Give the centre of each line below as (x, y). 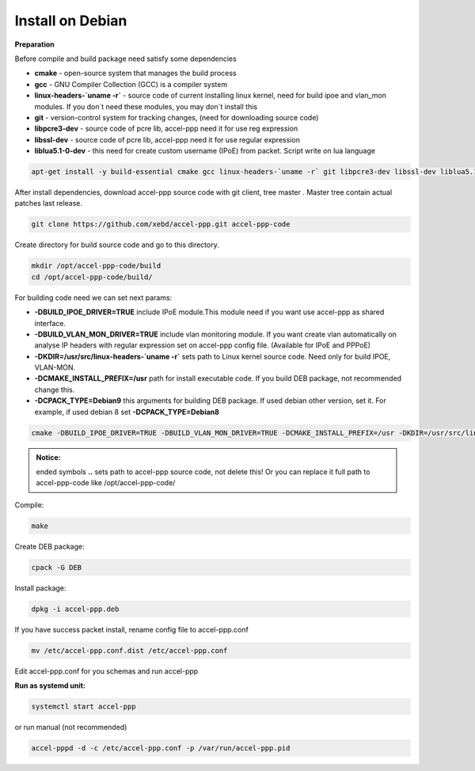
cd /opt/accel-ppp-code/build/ (92, 277)
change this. (55, 389)
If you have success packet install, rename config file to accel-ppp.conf (131, 629)
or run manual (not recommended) (71, 727)
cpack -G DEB (57, 567)
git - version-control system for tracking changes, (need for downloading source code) (177, 117)
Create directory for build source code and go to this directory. (117, 245)
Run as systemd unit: (50, 686)
